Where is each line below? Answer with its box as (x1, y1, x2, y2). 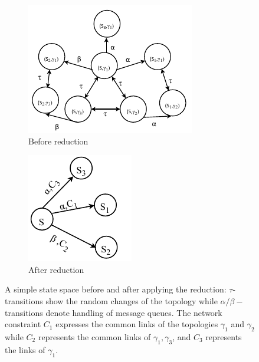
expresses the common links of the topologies (55, 318, 218, 330)
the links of (5, 343, 45, 356)
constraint (5, 318, 41, 330)
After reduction (28, 263, 84, 275)
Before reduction (28, 134, 88, 147)
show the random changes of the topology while (45, 294, 218, 307)
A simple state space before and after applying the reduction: (5, 283, 227, 295)
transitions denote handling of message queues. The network (5, 306, 222, 318)
